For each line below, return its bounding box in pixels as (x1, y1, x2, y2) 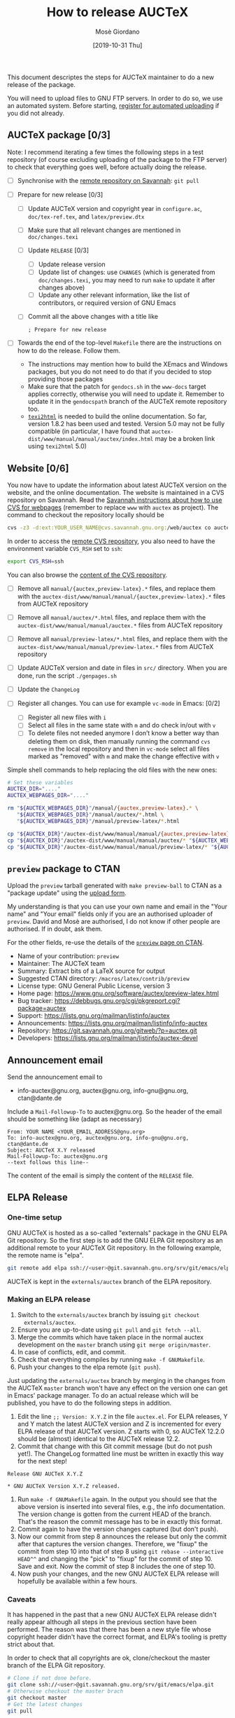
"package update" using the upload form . (7, 889, 127, 897)
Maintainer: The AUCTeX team (17, 960, 106, 968)
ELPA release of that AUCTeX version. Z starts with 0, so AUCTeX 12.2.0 (17, 1427, 225, 1436)
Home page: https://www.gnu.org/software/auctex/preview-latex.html (17, 989, 219, 997)
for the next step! (17, 1457, 68, 1465)
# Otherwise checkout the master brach (7, 1687, 124, 1695)
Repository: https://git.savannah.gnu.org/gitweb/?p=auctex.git (17, 1026, 197, 1035)
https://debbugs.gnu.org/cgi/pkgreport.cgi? (55, 997, 180, 1005)
